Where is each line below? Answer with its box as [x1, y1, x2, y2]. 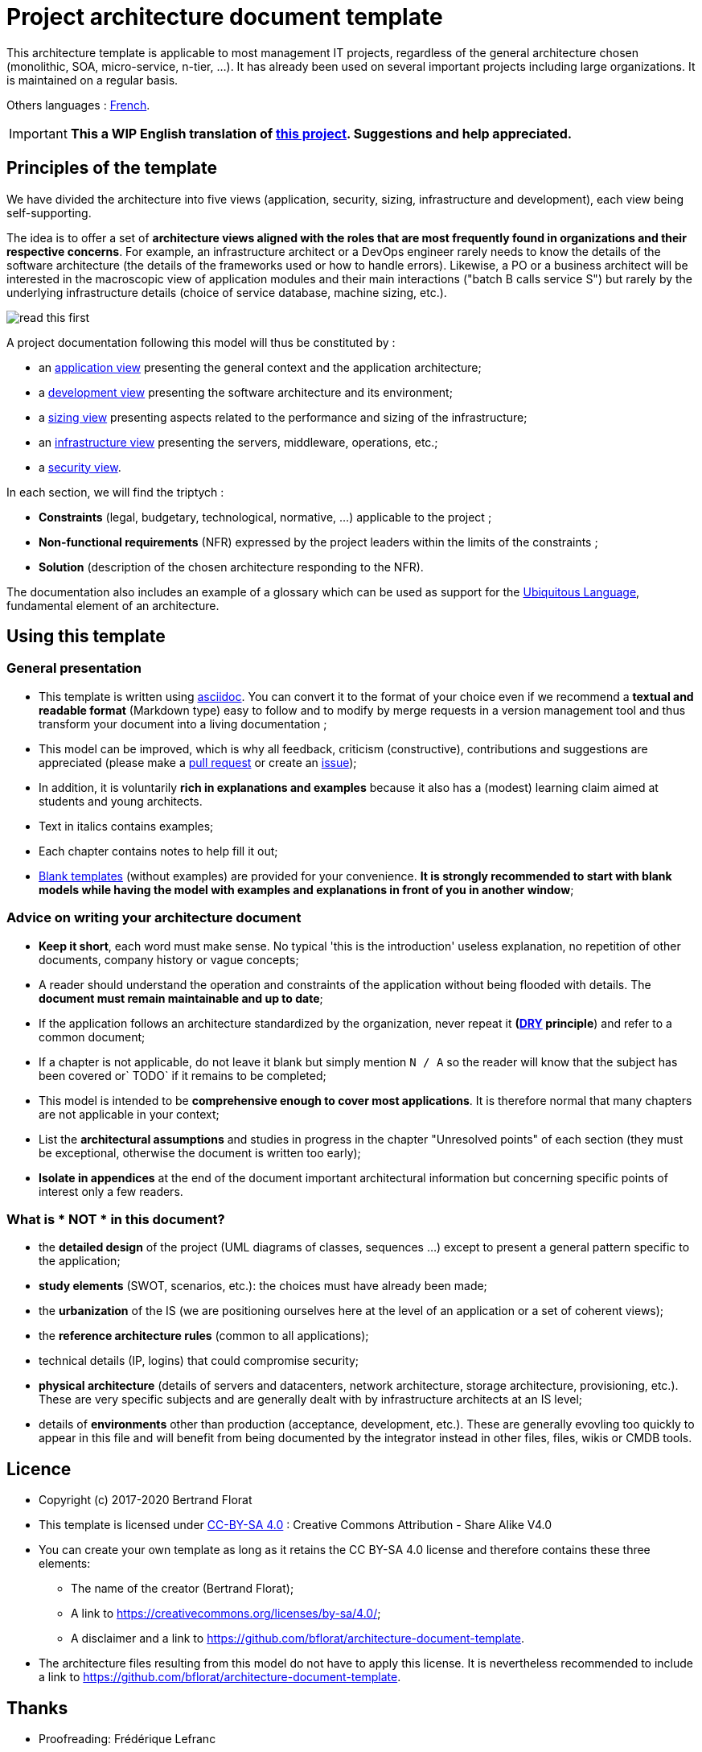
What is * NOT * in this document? [6, 1210, 225, 1227]
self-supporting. [6, 205, 92, 220]
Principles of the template [6, 158, 218, 179]
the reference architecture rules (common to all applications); [39, 1329, 369, 1343]
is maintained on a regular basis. [6, 72, 179, 87]
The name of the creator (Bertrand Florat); [71, 1581, 294, 1596]
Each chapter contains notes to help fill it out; [39, 843, 278, 858]
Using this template [6, 626, 166, 647]
